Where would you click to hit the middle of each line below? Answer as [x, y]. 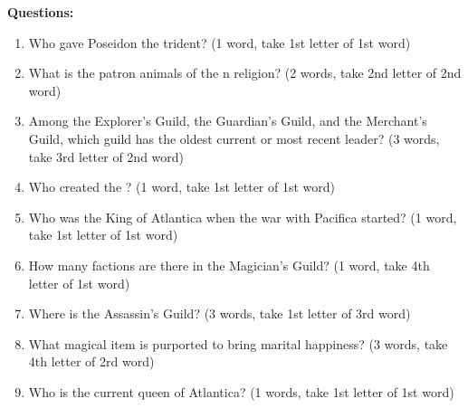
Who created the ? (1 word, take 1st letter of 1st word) [182, 187]
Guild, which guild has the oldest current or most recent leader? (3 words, [234, 138]
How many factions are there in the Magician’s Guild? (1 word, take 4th [229, 265]
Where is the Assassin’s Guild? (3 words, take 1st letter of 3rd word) [220, 313]
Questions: [41, 12]
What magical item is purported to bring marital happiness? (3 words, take [238, 343]
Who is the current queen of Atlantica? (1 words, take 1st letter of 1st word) [241, 391]
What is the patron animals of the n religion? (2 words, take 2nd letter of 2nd [245, 73]
